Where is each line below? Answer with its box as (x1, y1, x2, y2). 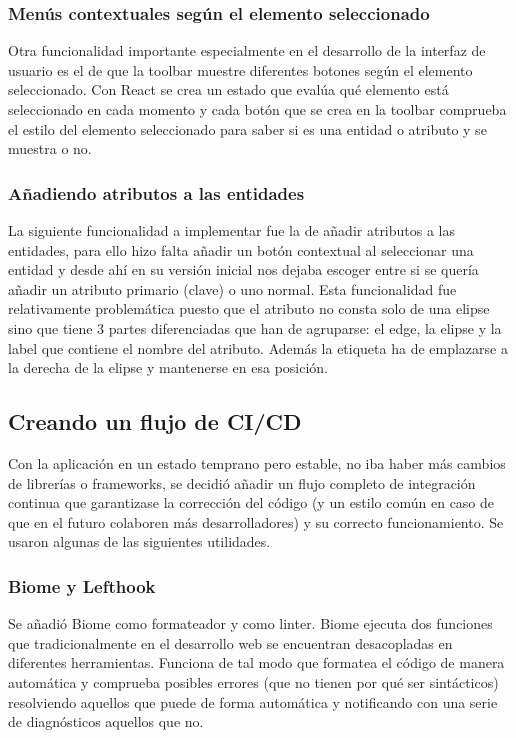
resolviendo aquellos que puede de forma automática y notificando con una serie (8, 691, 498, 712)
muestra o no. (8, 138, 92, 159)
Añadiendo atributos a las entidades (8, 180, 305, 205)
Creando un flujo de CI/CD (8, 406, 302, 437)
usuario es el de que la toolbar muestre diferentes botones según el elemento (8, 59, 473, 80)
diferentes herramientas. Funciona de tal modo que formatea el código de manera (8, 652, 505, 673)
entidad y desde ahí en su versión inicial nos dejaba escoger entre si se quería (8, 259, 479, 280)
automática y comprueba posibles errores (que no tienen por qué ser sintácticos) (8, 671, 499, 692)
